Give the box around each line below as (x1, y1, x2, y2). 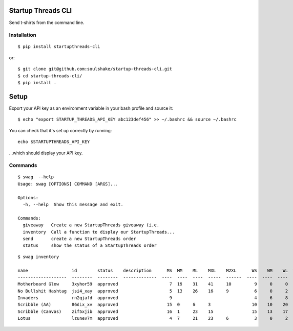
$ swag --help (18, 174, 54, 180)
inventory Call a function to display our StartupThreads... (22, 229, 175, 235)
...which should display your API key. (9, 150, 83, 156)
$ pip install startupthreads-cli (18, 44, 100, 49)
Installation (9, 32, 37, 39)
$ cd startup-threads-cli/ (18, 73, 83, 78)
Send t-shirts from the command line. (9, 20, 84, 25)
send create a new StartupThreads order (22, 236, 136, 241)
